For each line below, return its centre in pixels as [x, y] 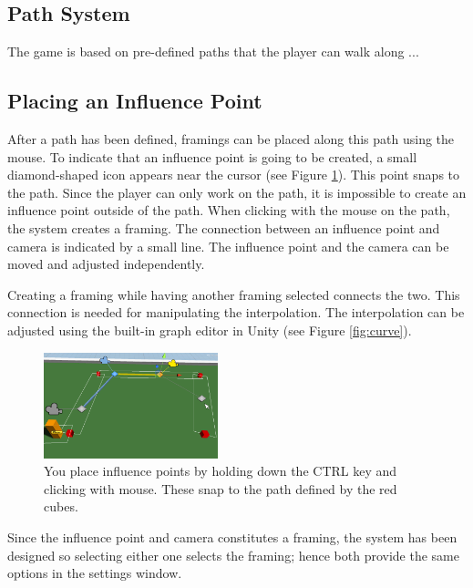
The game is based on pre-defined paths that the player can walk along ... [213, 52]
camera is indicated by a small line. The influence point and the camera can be [228, 246]
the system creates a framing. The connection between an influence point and [224, 227]
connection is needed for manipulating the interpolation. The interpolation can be [236, 312]
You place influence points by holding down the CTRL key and [221, 471]
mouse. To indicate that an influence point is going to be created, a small [212, 156]
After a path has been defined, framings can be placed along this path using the [231, 139]
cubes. [61, 506]
